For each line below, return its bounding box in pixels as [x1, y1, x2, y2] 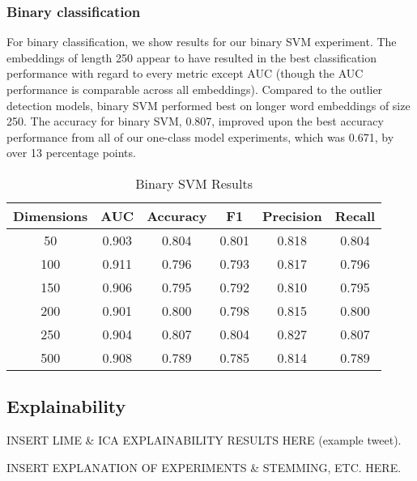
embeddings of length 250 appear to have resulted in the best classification [6, 49, 377, 66]
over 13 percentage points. [6, 144, 136, 161]
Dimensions [13, 206, 88, 225]
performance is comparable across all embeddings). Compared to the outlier [6, 81, 383, 97]
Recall [334, 206, 376, 225]
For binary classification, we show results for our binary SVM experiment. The [6, 33, 397, 50]
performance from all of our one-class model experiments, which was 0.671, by [6, 128, 394, 145]
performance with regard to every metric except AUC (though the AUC [6, 65, 364, 82]
